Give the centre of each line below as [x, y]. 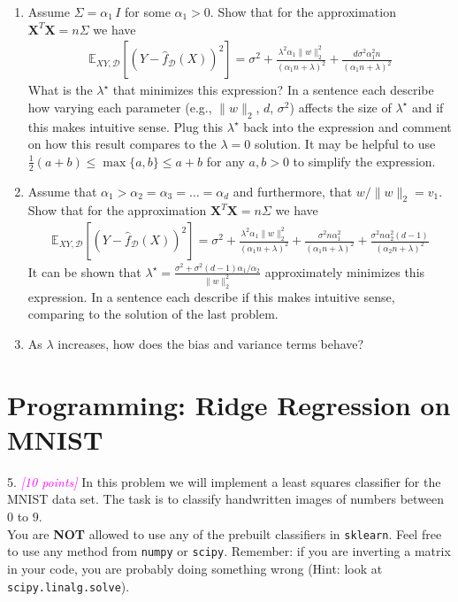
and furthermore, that [293, 191]
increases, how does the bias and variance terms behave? [211, 343]
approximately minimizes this [345, 271]
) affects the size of [340, 107]
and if [427, 107]
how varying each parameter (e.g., [120, 107]
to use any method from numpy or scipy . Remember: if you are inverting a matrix [229, 551]
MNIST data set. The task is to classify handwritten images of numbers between [226, 499]
